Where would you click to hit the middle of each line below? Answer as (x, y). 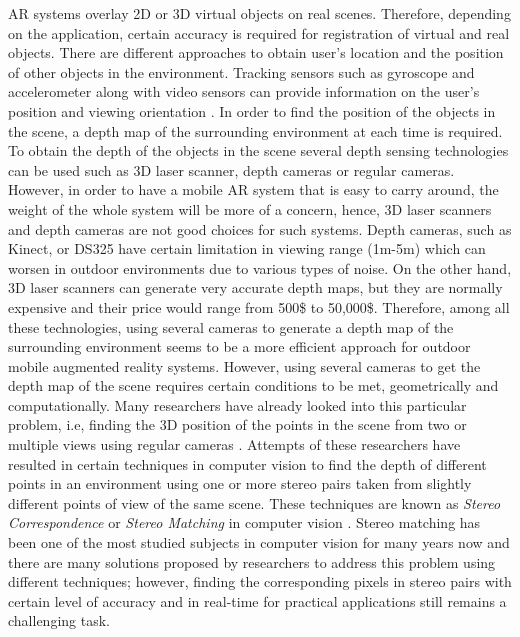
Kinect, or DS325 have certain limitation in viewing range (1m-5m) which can (247, 248)
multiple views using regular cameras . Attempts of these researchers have (234, 444)
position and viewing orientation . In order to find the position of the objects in (252, 110)
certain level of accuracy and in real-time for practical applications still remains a (257, 600)
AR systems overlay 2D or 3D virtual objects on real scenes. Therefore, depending (259, 13)
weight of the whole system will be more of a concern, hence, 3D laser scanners (250, 208)
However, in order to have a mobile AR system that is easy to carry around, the (253, 189)
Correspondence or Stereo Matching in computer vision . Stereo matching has (244, 522)
